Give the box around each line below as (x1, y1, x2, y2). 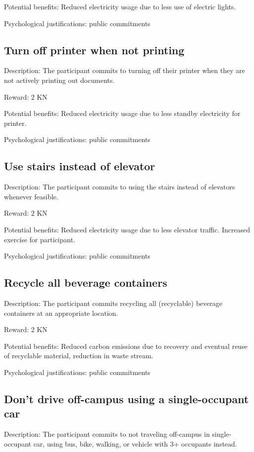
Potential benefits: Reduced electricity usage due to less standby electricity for (4, 108, 241, 118)
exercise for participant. (4, 234, 75, 244)
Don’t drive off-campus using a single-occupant (4, 391, 249, 406)
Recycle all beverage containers (4, 275, 167, 290)
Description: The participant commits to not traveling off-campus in (4, 429, 210, 439)
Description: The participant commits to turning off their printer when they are (4, 65, 245, 75)
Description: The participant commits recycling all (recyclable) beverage (4, 298, 222, 308)
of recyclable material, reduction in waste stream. (4, 350, 153, 361)
